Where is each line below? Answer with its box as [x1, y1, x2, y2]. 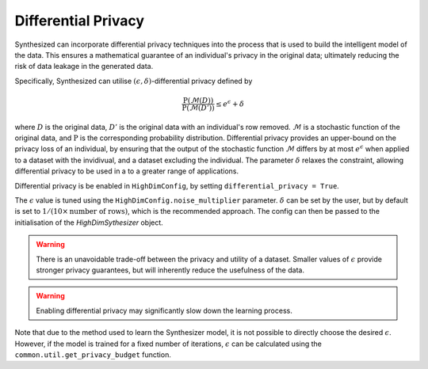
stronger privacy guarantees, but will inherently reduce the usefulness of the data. [36, 265, 305, 275]
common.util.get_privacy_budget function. [14, 349, 172, 359]
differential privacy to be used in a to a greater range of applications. [14, 166, 239, 176]
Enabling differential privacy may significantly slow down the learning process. [36, 306, 292, 315]
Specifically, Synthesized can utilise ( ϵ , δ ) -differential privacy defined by [14, 76, 253, 86]
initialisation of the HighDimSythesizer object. [14, 218, 164, 227]
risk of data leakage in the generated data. [14, 62, 154, 71]
